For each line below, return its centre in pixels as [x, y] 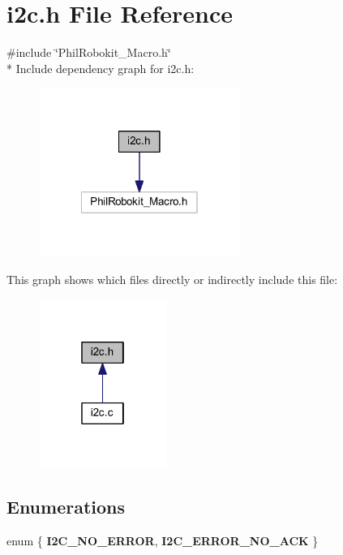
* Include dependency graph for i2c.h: [101, 68]
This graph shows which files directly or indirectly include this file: [172, 279]
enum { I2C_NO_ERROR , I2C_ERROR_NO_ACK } [163, 540]
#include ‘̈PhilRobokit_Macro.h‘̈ [89, 52]
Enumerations [66, 507]
